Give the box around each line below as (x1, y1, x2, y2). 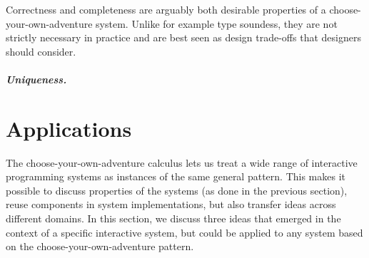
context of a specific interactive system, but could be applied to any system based (6, 225, 363, 239)
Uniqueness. (6, 71, 67, 86)
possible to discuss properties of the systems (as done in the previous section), (6, 182, 348, 197)
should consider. (6, 43, 76, 58)
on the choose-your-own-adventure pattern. (6, 239, 194, 254)
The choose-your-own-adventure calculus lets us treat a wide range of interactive (6, 155, 358, 170)
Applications (6, 113, 132, 143)
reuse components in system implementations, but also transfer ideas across (6, 197, 336, 212)
